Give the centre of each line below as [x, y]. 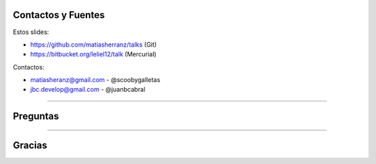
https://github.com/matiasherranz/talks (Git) [93, 44]
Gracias [30, 146]
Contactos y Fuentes [59, 15]
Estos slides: [31, 32]
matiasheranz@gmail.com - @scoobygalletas [95, 80]
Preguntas [36, 116]
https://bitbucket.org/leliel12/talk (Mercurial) [93, 54]
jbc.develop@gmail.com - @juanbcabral [88, 90]
